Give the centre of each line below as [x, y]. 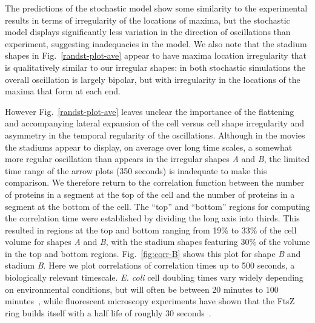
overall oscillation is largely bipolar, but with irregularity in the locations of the [153, 79]
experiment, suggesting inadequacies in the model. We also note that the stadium [156, 43]
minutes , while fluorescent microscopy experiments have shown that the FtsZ [150, 301]
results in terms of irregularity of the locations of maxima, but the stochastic [148, 20]
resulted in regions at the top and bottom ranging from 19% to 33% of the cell [151, 230]
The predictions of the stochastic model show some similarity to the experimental [156, 8]
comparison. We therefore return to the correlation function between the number [155, 182]
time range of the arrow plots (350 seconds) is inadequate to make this [136, 170]
